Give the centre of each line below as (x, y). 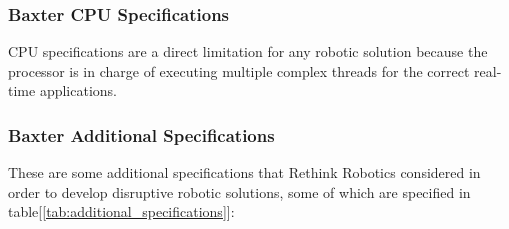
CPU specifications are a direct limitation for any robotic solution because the (248, 51)
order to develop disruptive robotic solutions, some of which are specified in (239, 191)
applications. (78, 90)
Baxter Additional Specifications (141, 134)
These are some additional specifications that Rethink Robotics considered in (244, 172)
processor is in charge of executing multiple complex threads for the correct (239, 70)
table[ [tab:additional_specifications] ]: (121, 211)
